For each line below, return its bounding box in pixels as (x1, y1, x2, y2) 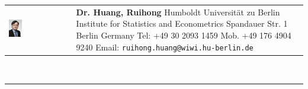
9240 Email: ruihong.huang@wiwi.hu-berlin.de (76, 40, 254, 53)
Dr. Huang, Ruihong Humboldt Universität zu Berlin (76, 5, 280, 18)
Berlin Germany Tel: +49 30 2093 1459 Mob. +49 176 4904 (76, 28, 291, 41)
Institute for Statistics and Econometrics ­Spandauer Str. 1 (76, 17, 288, 30)
